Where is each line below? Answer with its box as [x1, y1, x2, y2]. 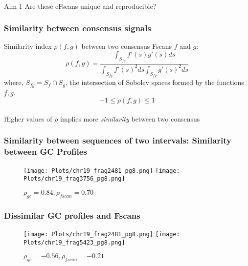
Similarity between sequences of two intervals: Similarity [4, 134, 232, 146]
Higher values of [4, 113, 52, 123]
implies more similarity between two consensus [60, 113, 200, 123]
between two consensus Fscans [81, 41, 172, 51]
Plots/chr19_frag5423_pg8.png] [23, 239, 125, 246]
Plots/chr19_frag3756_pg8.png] [23, 175, 125, 183]
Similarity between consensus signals [4, 21, 151, 34]
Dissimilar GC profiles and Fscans [4, 209, 140, 221]
